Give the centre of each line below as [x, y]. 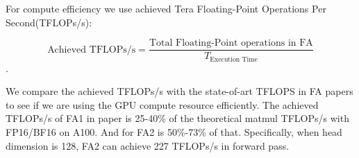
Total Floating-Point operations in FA [231, 43]
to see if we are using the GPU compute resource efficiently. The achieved [162, 104]
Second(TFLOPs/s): [49, 22]
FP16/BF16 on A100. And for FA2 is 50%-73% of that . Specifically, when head [174, 132]
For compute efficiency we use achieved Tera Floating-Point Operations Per [166, 8]
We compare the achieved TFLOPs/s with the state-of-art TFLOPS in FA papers [179, 91]
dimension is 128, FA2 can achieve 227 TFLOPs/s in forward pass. [148, 145]
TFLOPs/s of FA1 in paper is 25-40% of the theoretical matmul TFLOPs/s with [177, 118]
